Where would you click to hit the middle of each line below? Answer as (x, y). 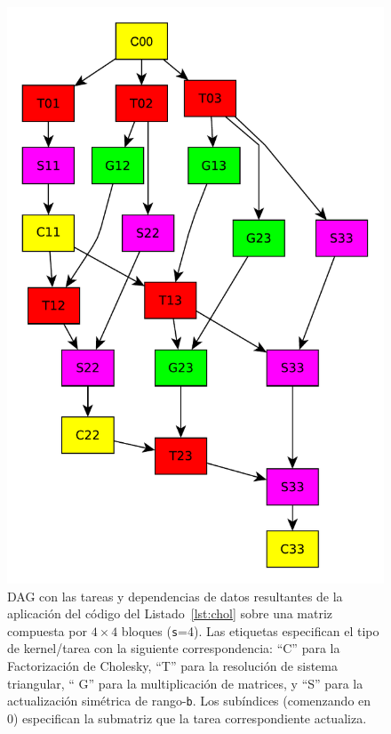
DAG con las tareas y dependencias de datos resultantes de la (175, 596)
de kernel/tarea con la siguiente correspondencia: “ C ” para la (174, 648)
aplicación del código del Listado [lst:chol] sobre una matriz (170, 613)
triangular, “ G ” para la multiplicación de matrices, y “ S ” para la (185, 683)
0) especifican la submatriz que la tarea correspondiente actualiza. (187, 718)
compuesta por (47, 630)
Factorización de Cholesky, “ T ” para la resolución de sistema (172, 666)
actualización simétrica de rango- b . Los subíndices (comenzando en (189, 701)
